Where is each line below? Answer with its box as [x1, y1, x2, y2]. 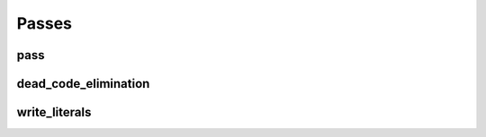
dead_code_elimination [16, 76, 150, 91]
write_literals [16, 105, 92, 120]
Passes [16, 13, 72, 33]
